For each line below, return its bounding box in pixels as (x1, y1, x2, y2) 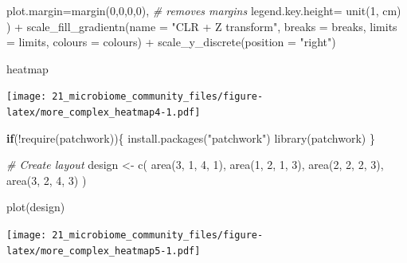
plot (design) (6, 198, 65, 215)
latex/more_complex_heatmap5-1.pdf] (6, 245, 201, 257)
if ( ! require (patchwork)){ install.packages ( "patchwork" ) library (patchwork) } (6, 129, 375, 146)
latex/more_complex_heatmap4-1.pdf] (6, 107, 201, 119)
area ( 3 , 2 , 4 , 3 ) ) (6, 171, 87, 188)
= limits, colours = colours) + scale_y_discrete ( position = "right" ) (6, 33, 336, 50)
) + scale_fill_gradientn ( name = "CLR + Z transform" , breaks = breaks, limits (6, 18, 397, 34)
